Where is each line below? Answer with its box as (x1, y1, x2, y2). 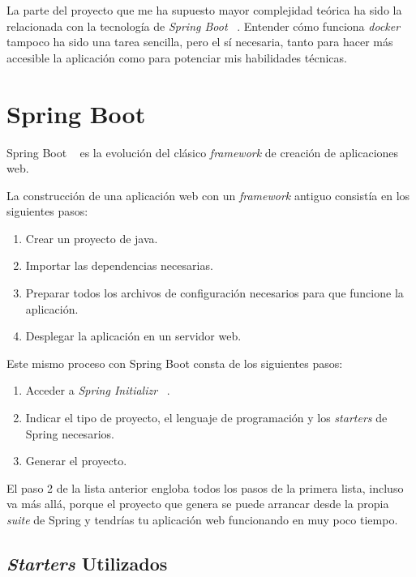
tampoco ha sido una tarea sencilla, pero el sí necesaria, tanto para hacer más (6, 33, 393, 50)
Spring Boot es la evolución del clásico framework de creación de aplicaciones (6, 143, 399, 160)
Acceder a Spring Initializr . (25, 382, 170, 399)
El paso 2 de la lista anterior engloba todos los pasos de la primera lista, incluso (6, 479, 404, 496)
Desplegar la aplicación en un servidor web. (25, 327, 242, 344)
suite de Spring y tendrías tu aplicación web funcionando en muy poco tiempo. (6, 511, 398, 528)
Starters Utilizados (6, 550, 168, 575)
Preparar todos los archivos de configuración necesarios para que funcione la (25, 284, 404, 301)
